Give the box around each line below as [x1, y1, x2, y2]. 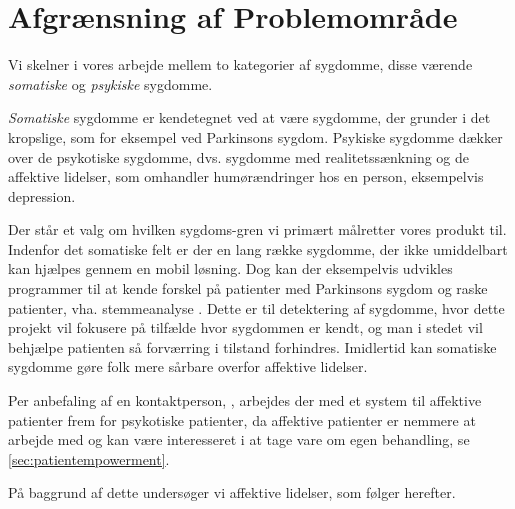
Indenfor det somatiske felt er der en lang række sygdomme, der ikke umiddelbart [8, 238, 508, 259]
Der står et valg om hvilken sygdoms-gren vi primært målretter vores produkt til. [8, 219, 507, 240]
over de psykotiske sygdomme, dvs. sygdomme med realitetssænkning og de [8, 146, 470, 167]
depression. [8, 185, 76, 206]
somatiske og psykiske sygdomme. [8, 73, 213, 94]
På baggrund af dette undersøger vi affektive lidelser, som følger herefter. [8, 482, 456, 503]
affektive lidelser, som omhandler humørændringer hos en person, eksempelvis [8, 166, 484, 187]
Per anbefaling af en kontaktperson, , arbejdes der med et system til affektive [8, 390, 482, 411]
